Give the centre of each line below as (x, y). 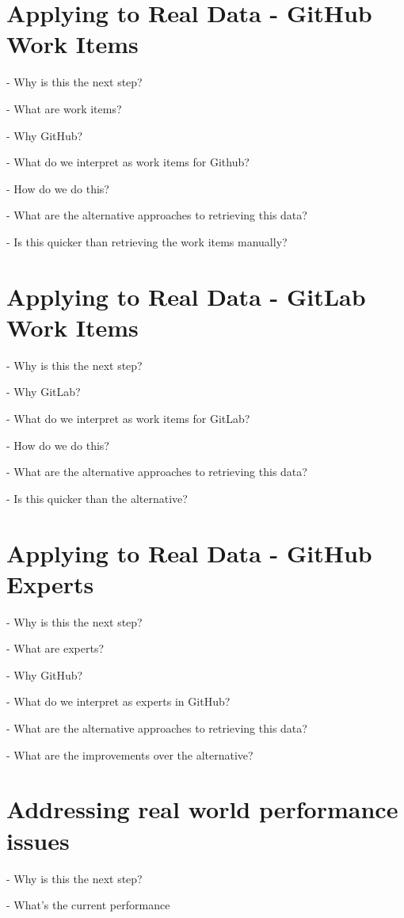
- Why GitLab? (44, 392)
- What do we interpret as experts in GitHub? (118, 701)
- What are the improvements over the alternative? (130, 754)
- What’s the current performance (88, 905)
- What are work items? (64, 108)
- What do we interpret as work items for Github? (128, 162)
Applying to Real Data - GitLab (186, 296)
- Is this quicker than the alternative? (97, 498)
